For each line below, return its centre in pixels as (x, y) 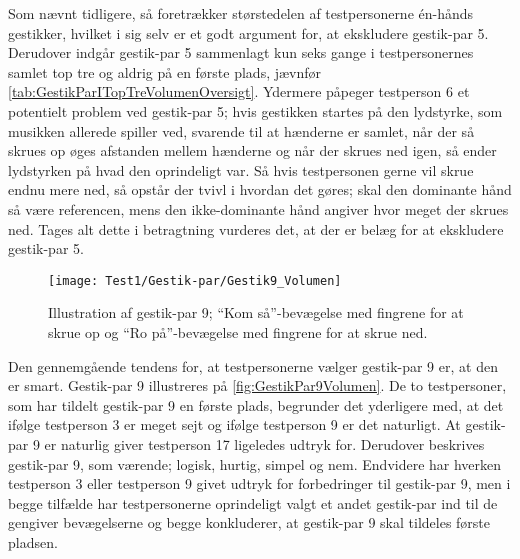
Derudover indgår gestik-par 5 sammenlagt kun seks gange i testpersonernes (241, 52)
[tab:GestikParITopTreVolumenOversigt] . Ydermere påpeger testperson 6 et (239, 91)
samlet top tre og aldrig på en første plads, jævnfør (165, 71)
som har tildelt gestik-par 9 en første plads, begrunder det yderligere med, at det (256, 404)
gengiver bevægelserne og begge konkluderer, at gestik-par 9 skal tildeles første (249, 522)
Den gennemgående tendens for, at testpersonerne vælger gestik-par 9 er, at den (253, 365)
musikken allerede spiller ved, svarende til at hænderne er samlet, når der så (241, 130)
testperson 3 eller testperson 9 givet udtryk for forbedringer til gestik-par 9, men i (259, 483)
